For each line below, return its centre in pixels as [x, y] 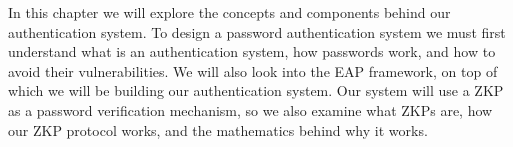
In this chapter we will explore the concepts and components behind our [229, 12]
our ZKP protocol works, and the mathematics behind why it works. [218, 129]
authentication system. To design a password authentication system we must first [257, 31]
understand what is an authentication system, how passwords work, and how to [252, 51]
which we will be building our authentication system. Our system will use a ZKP [256, 90]
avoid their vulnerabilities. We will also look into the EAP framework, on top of [253, 70]
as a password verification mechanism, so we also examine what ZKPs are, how [250, 109]
